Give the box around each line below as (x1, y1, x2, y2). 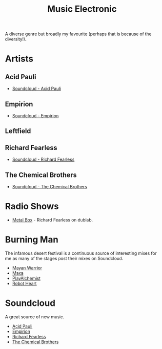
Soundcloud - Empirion (12, 113, 59, 118)
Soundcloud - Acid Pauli (12, 86, 61, 91)
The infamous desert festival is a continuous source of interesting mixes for (5, 250, 157, 256)
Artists (5, 53, 34, 65)
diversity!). (5, 36, 27, 42)
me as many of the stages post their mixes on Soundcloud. (5, 255, 123, 261)
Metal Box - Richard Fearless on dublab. (12, 217, 93, 223)
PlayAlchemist (12, 275, 40, 281)
